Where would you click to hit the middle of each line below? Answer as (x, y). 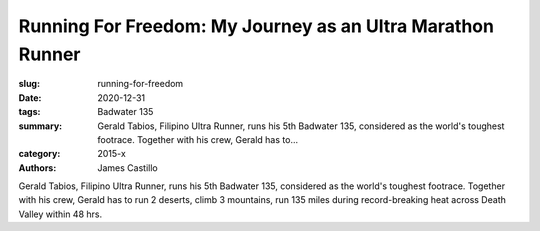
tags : (29, 112)
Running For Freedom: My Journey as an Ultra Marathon (256, 26)
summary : (40, 126)
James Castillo (128, 167)
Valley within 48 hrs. (60, 214)
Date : (30, 97)
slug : (29, 84)
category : (39, 154)
